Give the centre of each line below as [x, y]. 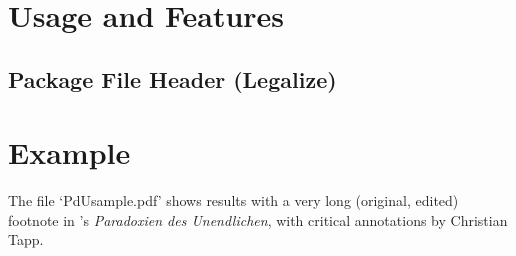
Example [69, 152]
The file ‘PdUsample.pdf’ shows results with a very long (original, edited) [233, 200]
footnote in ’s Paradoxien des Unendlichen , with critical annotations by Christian [258, 219]
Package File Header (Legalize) [172, 78]
